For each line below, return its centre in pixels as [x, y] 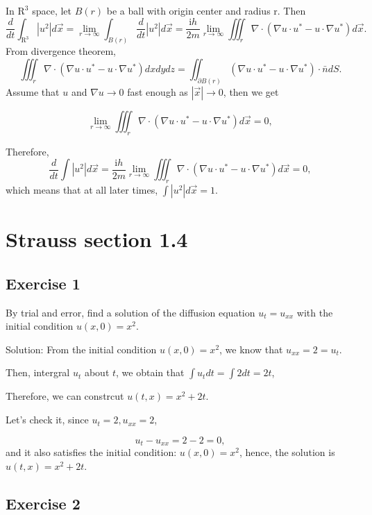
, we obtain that [150, 372]
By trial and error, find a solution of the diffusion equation [130, 312]
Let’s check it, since [47, 420]
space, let [52, 10]
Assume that [33, 91]
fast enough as [158, 91]
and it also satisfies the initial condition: [91, 452]
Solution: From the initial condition [81, 349]
